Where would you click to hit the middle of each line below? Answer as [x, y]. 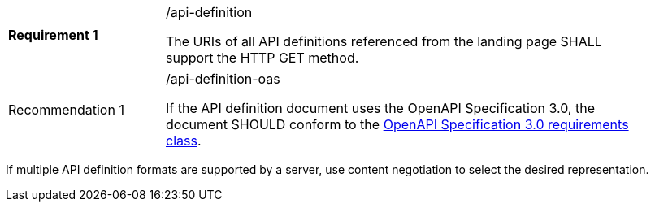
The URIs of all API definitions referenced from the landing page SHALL [384, 41]
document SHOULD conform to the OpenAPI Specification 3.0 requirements [397, 124]
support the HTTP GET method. [262, 58]
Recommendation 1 [66, 110]
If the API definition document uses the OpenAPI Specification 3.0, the [380, 108]
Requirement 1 [53, 35]
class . [184, 141]
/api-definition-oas [223, 79]
